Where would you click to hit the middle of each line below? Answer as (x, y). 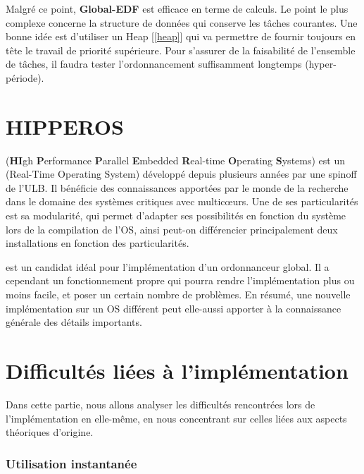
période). (25, 77)
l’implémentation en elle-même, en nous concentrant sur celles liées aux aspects (176, 418)
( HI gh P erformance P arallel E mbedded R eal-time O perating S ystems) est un (175, 160)
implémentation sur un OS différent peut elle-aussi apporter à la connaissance (174, 308)
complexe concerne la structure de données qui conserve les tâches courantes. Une (182, 22)
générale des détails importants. (74, 322)
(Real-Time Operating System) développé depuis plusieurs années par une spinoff (181, 174)
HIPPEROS (65, 126)
